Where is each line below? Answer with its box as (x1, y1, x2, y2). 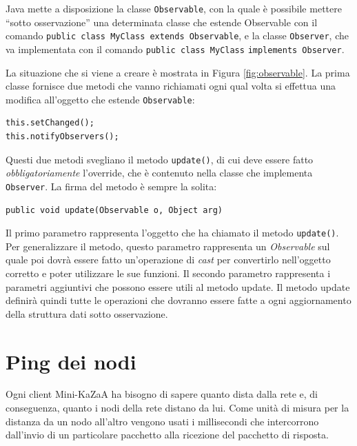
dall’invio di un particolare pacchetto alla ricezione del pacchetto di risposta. (6, 427, 329, 442)
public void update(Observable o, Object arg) (6, 205, 223, 215)
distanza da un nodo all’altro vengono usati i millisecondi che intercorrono (6, 414, 319, 428)
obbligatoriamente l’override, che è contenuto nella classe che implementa (6, 165, 313, 180)
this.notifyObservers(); (6, 132, 119, 141)
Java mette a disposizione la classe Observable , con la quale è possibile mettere (6, 1, 342, 15)
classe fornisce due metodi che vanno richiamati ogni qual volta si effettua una (6, 79, 336, 93)
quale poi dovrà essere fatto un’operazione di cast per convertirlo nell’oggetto (6, 252, 331, 267)
